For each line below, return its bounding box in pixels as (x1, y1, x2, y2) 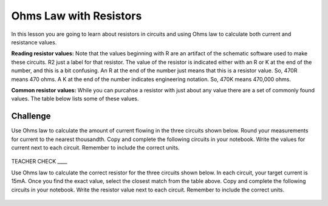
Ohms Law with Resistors (11, 9, 142, 22)
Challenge (11, 111, 51, 122)
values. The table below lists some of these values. (11, 95, 139, 103)
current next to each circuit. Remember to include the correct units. (11, 143, 180, 151)
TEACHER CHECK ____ (11, 158, 67, 165)
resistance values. (11, 38, 57, 46)
